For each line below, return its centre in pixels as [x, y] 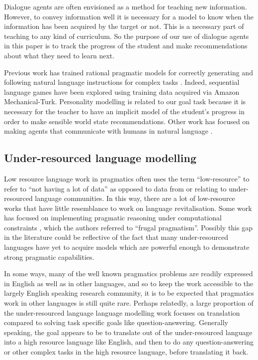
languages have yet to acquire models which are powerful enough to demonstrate [127, 247]
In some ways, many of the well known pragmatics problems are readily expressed [129, 273]
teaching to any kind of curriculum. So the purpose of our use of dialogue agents [127, 36]
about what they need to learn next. [59, 55]
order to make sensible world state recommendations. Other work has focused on [127, 121]
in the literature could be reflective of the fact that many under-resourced [116, 237]
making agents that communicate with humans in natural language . [108, 131]
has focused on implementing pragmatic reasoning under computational [113, 218]
